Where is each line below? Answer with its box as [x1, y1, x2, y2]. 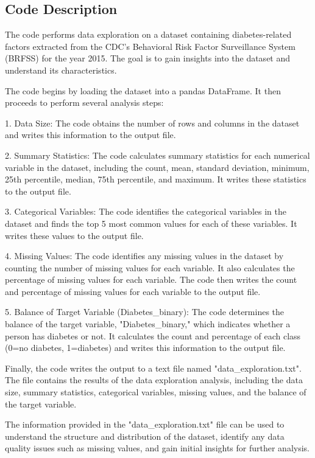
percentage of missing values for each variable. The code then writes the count [5, 273, 297, 286]
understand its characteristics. [5, 63, 117, 76]
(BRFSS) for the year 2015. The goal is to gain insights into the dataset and [5, 52, 291, 64]
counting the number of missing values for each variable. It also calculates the [5, 261, 295, 274]
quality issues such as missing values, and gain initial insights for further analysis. [5, 442, 310, 454]
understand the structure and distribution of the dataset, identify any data [5, 429, 285, 442]
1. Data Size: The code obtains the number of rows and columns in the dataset [5, 116, 300, 129]
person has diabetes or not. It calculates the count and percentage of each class [5, 329, 301, 342]
